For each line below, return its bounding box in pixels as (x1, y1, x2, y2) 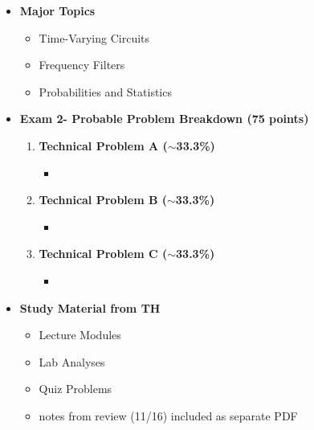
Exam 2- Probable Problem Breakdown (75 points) (19, 110, 309, 127)
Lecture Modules (39, 326, 121, 343)
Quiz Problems (39, 380, 112, 397)
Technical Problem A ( (39, 137, 168, 154)
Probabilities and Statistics (39, 83, 172, 100)
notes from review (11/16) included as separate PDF (39, 407, 298, 424)
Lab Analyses (39, 353, 105, 370)
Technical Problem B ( (39, 191, 168, 208)
